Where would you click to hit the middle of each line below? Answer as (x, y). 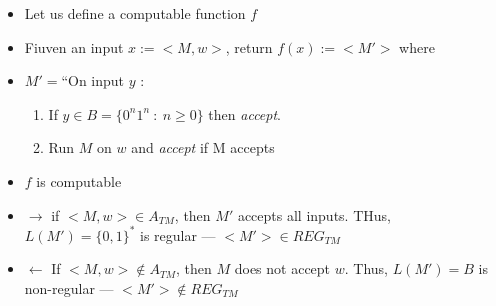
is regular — (178, 234)
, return (249, 46)
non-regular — (69, 287)
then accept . (245, 113)
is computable (79, 180)
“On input (93, 80)
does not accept (282, 268)
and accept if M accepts (203, 147)
